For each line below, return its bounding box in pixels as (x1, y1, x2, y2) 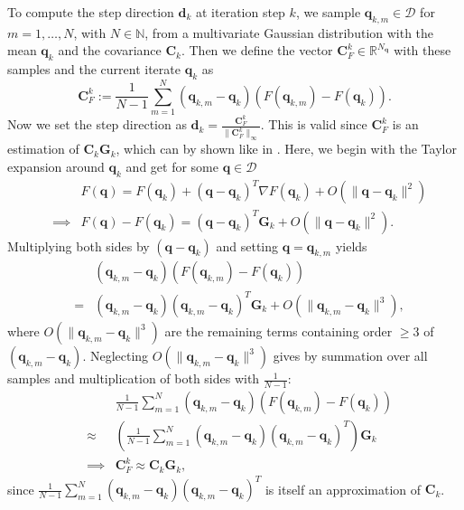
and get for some (125, 156, 218, 175)
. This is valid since (260, 115, 367, 134)
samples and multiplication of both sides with (7, 369, 260, 388)
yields (335, 236, 367, 255)
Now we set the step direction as (7, 115, 187, 134)
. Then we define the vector (181, 41, 333, 60)
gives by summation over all (273, 346, 428, 365)
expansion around (7, 156, 105, 175)
